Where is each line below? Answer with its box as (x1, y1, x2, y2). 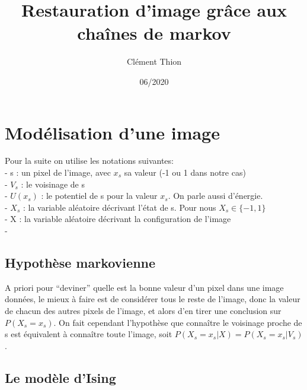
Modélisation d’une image (5, 120, 220, 144)
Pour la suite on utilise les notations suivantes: (5, 154, 174, 167)
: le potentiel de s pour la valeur (41, 189, 158, 202)
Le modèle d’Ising (5, 368, 116, 386)
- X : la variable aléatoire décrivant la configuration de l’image (5, 213, 231, 225)
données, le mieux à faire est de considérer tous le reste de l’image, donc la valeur (5, 293, 300, 305)
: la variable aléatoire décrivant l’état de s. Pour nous (23, 201, 216, 213)
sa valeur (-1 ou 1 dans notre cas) (124, 166, 246, 179)
